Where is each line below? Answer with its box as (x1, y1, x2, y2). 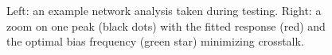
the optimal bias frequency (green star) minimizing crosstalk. (6, 33, 304, 49)
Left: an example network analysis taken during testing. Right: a (6, 2, 322, 18)
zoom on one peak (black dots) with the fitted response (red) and (6, 17, 326, 34)
